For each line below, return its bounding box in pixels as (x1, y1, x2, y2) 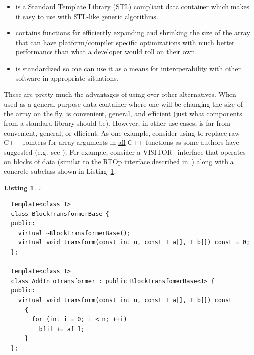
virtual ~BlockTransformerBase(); (18, 229, 130, 237)
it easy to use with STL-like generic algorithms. (15, 11, 158, 21)
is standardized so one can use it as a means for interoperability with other (15, 63, 241, 73)
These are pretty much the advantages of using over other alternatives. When (4, 89, 236, 99)
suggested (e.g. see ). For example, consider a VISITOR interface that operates (4, 146, 246, 157)
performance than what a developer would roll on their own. (15, 47, 197, 57)
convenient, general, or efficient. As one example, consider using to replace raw (4, 127, 240, 138)
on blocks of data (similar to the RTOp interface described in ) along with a (4, 156, 234, 166)
